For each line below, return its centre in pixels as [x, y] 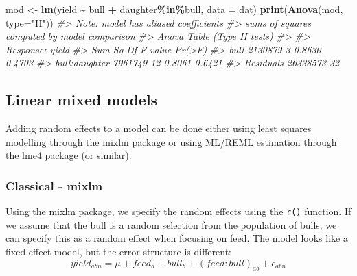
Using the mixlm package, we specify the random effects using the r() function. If [178, 211]
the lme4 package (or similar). [69, 155]
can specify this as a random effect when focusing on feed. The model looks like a [177, 238]
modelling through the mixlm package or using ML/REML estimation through [171, 141]
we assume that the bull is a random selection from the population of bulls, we [171, 224]
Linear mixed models [82, 100]
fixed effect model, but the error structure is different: [118, 252]
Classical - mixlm [54, 185]
